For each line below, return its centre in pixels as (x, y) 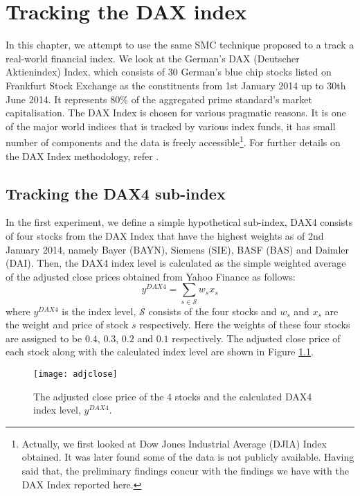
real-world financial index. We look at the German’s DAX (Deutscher (153, 58)
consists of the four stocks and (213, 311)
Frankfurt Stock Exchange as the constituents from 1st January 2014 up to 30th (176, 85)
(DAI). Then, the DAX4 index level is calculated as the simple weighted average (176, 263)
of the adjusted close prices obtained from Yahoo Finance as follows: (151, 276)
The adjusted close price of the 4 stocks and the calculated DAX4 (173, 396)
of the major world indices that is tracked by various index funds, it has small (171, 126)
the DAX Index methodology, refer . (82, 156)
